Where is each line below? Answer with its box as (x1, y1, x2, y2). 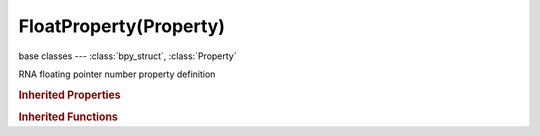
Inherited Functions (18, 110, 119, 124)
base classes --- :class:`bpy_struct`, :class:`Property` (18, 50, 237, 62)
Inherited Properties (18, 88, 122, 102)
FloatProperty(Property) (18, 15, 225, 37)
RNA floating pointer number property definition (18, 68, 216, 80)
